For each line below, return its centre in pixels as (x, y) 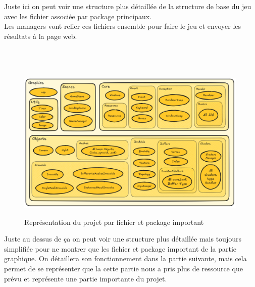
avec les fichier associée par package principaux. (78, 16)
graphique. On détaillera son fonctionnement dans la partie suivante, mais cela (125, 258)
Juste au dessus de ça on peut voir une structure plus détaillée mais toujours (123, 239)
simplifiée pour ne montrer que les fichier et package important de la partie (120, 248)
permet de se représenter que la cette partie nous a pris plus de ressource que (123, 268)
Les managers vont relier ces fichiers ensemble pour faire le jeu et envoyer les (123, 26)
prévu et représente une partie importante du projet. (86, 278)
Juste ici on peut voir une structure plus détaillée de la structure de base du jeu (128, 6)
